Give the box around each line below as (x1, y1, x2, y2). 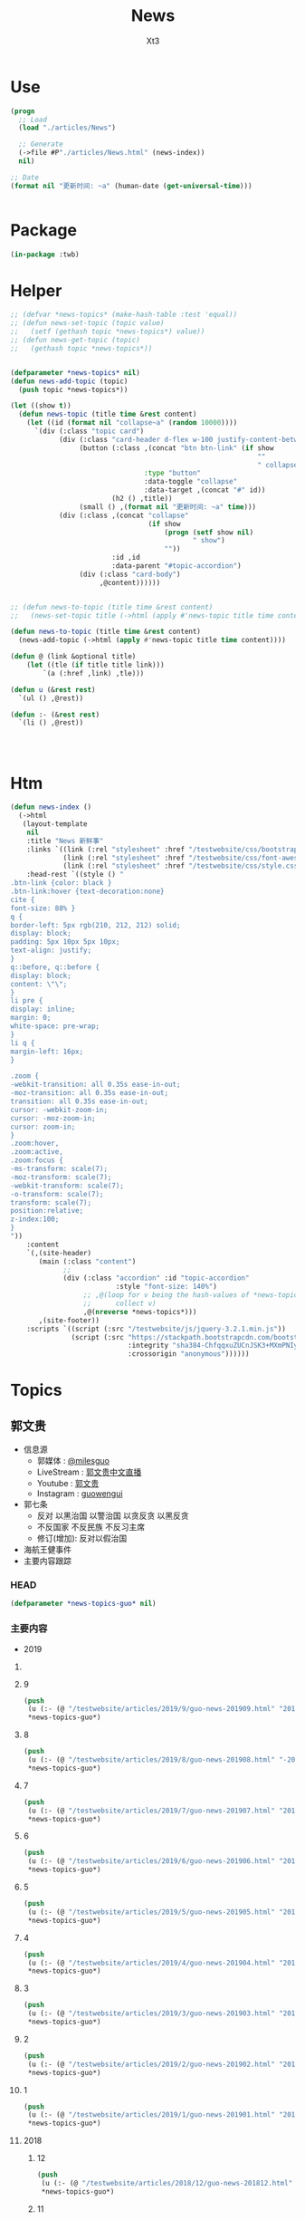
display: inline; (10, 1004, 76, 1014)
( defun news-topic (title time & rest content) (18, 409, 197, 419)
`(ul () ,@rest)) (18, 694, 84, 703)
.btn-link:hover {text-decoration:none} (10, 887, 166, 896)
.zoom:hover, (10, 1139, 60, 1148)
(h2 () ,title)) (110, 495, 173, 504)
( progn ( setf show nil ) (164, 527, 254, 537)
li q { (10, 1038, 35, 1047)
